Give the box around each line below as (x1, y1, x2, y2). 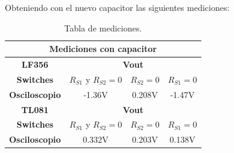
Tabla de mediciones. (64, 21, 142, 34)
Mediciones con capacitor (49, 42, 157, 55)
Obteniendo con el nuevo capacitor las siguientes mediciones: (5, 1, 230, 13)
